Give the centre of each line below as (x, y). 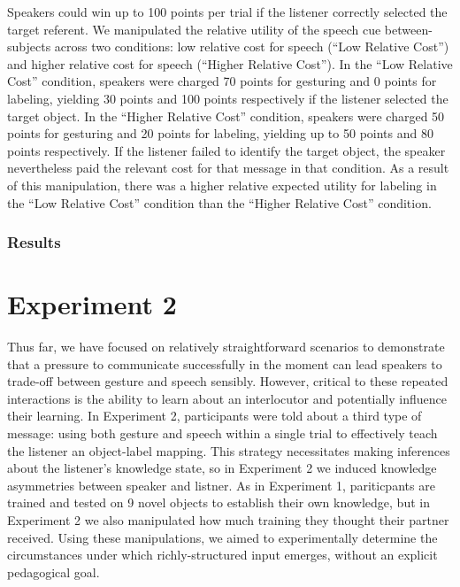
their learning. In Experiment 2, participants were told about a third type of (215, 416)
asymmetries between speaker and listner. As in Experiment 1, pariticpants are (221, 485)
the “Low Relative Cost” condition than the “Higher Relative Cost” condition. (219, 202)
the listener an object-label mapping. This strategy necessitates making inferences (229, 450)
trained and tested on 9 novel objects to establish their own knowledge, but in (218, 502)
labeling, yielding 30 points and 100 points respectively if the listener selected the (228, 98)
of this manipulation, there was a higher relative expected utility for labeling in (222, 185)
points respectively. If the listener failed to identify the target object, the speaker (226, 150)
